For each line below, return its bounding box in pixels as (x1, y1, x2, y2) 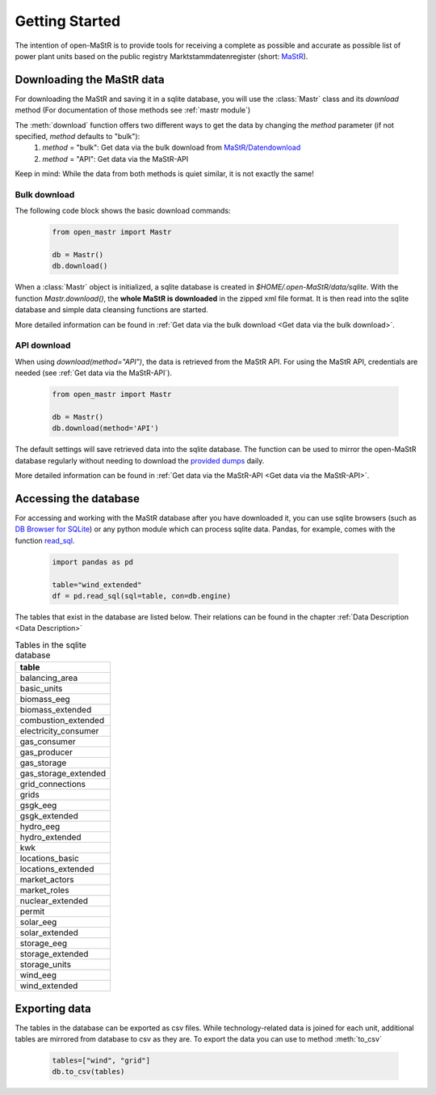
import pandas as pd (52, 557, 133, 566)
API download (15, 340, 71, 351)
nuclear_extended (19, 895, 89, 907)
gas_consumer (19, 736, 76, 747)
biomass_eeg (19, 694, 70, 705)
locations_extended (19, 864, 94, 875)
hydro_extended (19, 831, 82, 843)
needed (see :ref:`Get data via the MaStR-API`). (15, 368, 173, 378)
